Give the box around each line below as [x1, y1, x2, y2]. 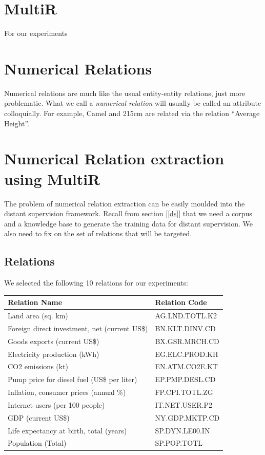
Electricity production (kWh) [8, 348, 99, 359]
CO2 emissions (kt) [8, 361, 69, 372]
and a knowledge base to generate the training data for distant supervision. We [4, 218, 253, 229]
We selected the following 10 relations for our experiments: [4, 277, 188, 288]
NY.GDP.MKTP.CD [155, 412, 220, 423]
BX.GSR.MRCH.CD [155, 335, 219, 346]
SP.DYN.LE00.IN [155, 425, 210, 435]
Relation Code [155, 297, 207, 308]
